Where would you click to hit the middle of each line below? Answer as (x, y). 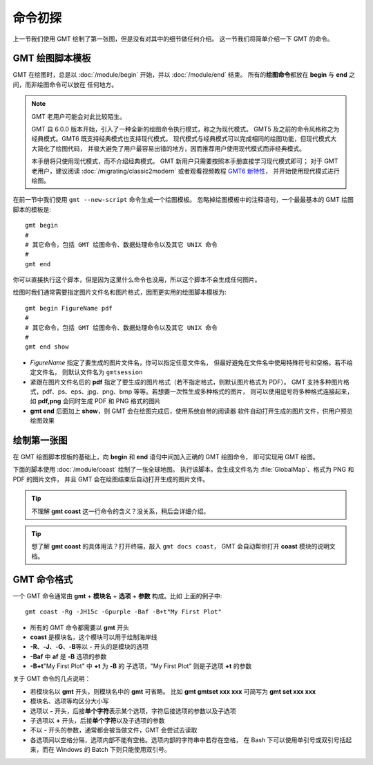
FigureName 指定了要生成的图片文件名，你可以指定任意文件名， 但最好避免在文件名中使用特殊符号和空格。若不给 (191, 362)
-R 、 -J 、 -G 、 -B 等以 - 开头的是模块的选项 (89, 647)
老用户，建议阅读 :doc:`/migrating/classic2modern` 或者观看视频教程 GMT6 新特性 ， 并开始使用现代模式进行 (185, 171)
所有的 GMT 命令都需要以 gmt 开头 (79, 627)
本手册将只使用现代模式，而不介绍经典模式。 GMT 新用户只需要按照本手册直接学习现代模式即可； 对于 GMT (185, 161)
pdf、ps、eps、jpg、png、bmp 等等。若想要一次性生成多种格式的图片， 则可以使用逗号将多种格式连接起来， (198, 391)
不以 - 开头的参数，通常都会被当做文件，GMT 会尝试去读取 (114, 730)
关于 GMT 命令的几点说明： (52, 679)
